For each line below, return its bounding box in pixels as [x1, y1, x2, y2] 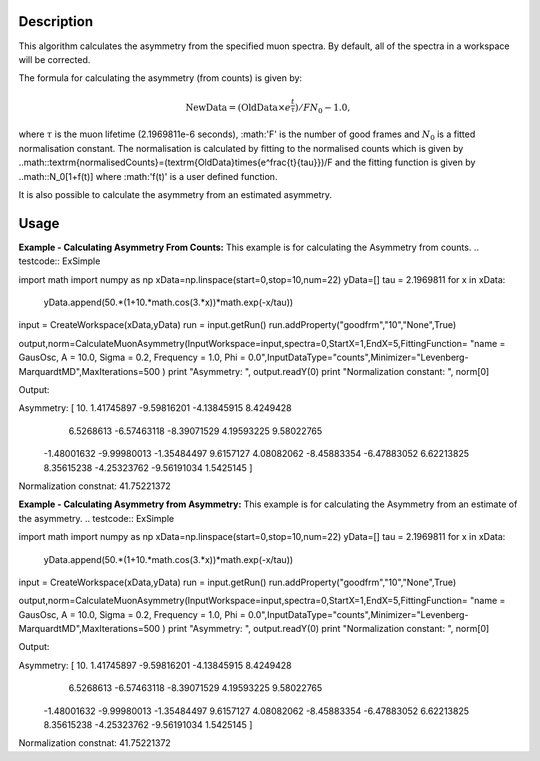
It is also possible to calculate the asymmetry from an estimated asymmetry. [18, 188, 333, 200]
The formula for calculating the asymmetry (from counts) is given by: [18, 72, 303, 84]
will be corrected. [18, 53, 91, 65]
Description [18, 13, 94, 30]
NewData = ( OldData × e [185, 102, 292, 114]
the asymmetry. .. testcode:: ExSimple [18, 512, 175, 524]
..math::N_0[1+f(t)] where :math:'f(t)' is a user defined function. [18, 170, 278, 182]
